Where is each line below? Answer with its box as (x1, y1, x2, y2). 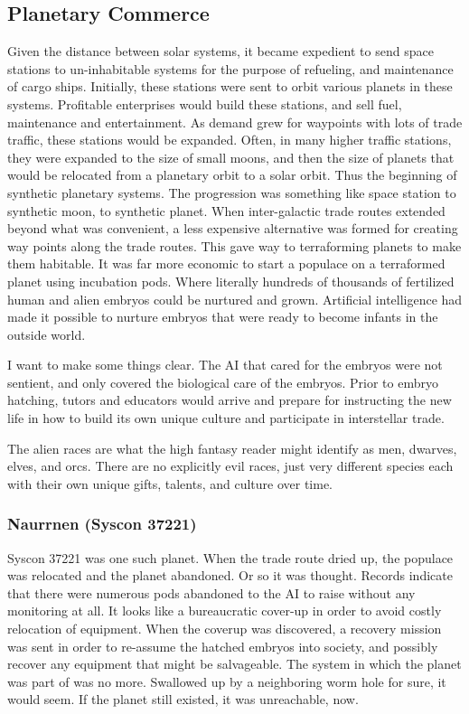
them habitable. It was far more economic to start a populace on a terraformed (7, 254, 446, 273)
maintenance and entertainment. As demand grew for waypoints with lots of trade (7, 112, 463, 131)
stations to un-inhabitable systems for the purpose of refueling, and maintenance (7, 59, 454, 78)
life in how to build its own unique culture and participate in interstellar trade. (7, 409, 445, 427)
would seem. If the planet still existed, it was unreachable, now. (7, 690, 359, 709)
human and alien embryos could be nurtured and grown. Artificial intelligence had (7, 289, 463, 308)
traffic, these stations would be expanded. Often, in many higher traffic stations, (7, 130, 452, 149)
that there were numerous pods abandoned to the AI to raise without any (7, 583, 416, 602)
